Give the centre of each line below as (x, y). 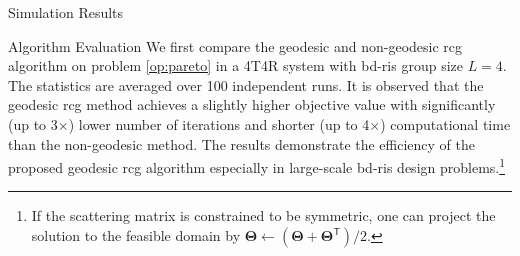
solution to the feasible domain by (136, 235)
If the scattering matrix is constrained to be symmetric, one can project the (263, 215)
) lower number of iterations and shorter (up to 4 (219, 123)
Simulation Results (66, 12)
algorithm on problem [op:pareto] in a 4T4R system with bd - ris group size (235, 65)
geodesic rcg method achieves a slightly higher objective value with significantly (252, 104)
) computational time (445, 123)
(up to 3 (33, 123)
